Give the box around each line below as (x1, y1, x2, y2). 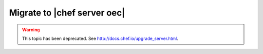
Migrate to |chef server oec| (9, 7, 125, 18)
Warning (22, 27, 40, 33)
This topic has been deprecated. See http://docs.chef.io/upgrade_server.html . (22, 36, 178, 41)
